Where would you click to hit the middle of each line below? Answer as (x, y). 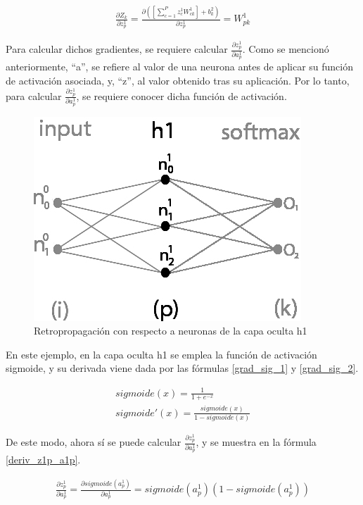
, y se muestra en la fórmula (256, 442)
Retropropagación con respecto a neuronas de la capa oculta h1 (171, 331)
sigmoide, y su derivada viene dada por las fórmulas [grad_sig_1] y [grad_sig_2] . (182, 368)
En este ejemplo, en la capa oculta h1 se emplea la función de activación (161, 354)
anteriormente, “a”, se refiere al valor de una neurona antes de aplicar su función (179, 67)
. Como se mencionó (286, 49)
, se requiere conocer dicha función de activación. (181, 95)
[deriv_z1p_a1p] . (43, 460)
